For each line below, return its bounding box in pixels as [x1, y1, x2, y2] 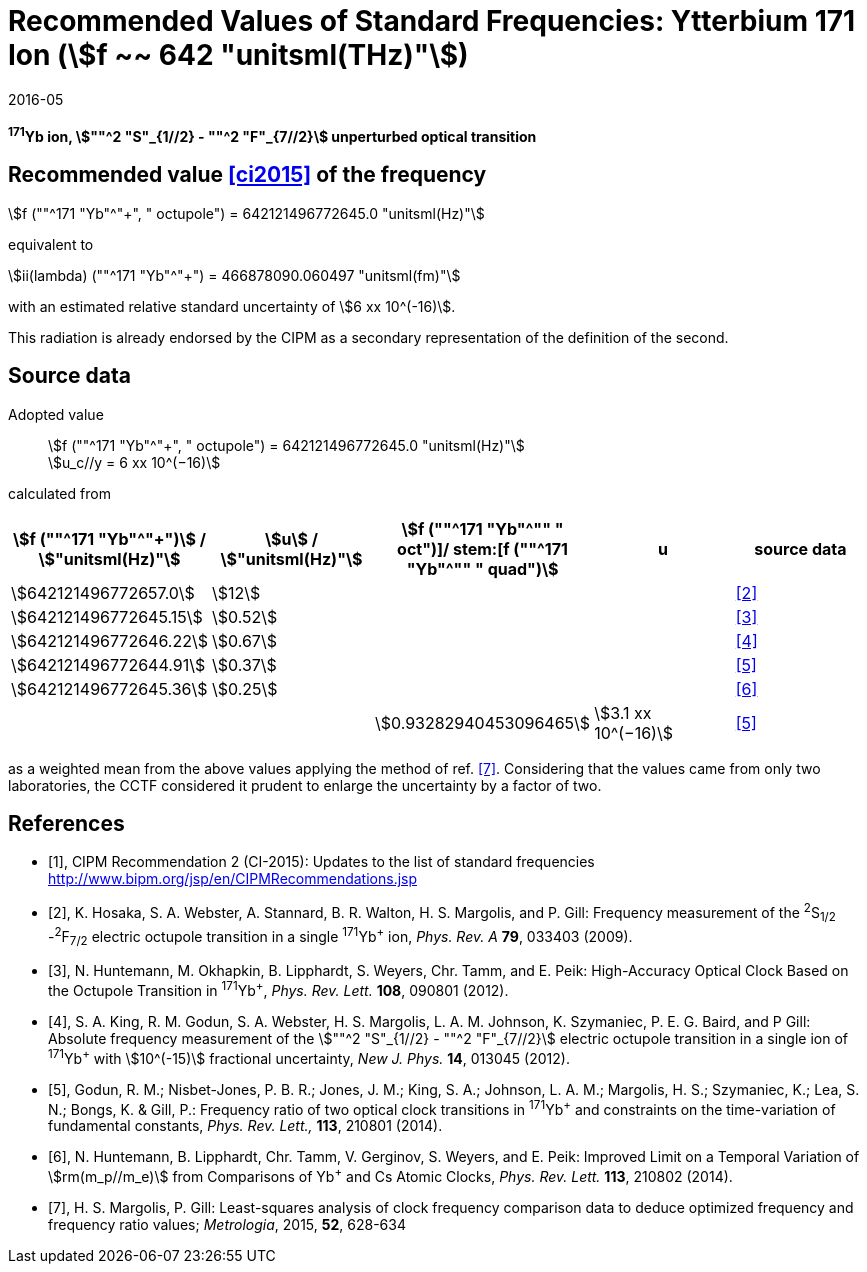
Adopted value [8, 405, 104, 423]
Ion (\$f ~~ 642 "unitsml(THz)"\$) [8, 38, 469, 72]
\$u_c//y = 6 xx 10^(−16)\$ [48, 453, 221, 471]
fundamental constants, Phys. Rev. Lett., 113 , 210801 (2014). [48, 1117, 443, 1135]
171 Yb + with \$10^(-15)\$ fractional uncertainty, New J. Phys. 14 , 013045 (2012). [48, 1046, 570, 1067]
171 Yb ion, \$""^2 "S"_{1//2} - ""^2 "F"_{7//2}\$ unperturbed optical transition [8, 125, 537, 145]
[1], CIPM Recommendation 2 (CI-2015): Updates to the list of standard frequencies [48, 853, 595, 871]
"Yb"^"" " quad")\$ [406, 558, 559, 579]
